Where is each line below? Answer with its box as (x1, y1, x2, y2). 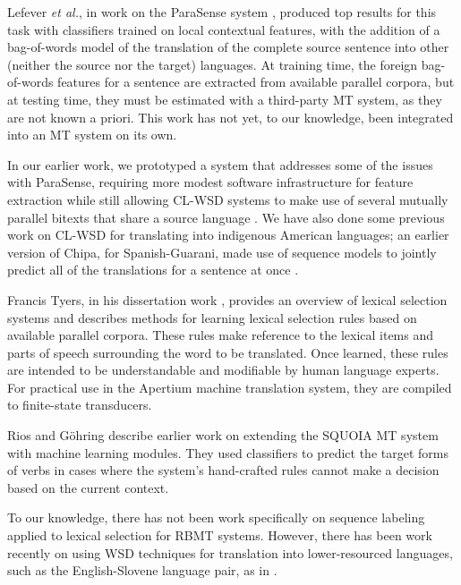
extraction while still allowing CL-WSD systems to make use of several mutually (7, 190, 448, 208)
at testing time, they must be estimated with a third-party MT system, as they (7, 89, 442, 108)
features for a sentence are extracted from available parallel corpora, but (57, 72, 455, 91)
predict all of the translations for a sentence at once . (7, 260, 299, 279)
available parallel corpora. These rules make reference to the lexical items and (7, 326, 434, 344)
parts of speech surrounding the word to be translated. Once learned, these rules (7, 343, 448, 361)
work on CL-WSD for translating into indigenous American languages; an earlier (7, 225, 449, 244)
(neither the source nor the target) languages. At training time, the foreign (7, 55, 418, 73)
